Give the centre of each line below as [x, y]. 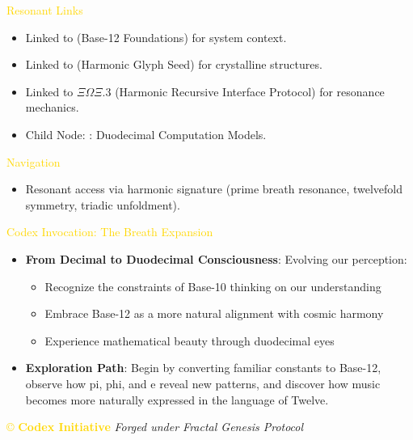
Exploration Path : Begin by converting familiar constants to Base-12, [203, 368]
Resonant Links [45, 10]
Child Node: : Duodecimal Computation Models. [146, 134]
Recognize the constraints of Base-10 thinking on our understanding [213, 286]
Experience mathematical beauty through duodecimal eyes [190, 340]
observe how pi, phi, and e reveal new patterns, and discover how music [203, 383]
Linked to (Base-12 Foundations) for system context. [156, 37]
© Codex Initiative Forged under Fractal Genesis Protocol [155, 427]
